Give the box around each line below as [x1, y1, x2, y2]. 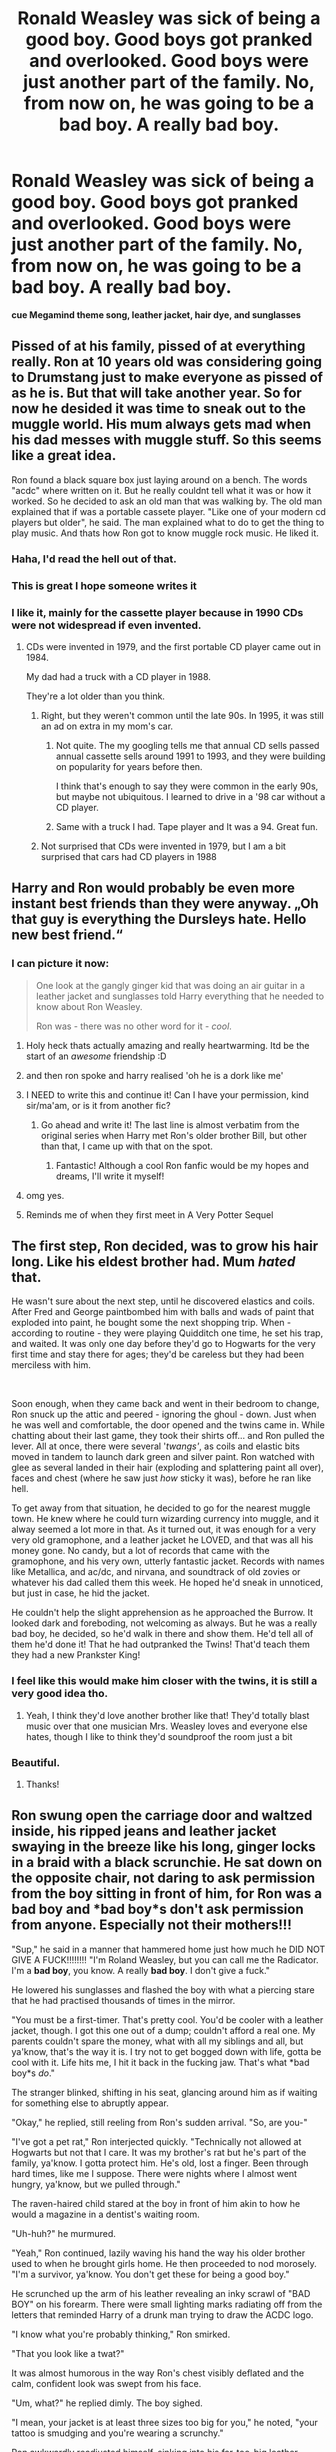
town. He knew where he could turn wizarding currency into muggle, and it [11, 1513, 319, 1525]
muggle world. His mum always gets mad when [11, 416, 312, 433]
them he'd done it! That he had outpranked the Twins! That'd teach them [11, 1638, 311, 1651]
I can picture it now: [11, 957, 109, 971]
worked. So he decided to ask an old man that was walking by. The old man [11, 495, 323, 507]
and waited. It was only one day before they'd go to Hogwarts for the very [11, 1338, 316, 1350]
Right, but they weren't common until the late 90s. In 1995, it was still [40, 709, 324, 721]
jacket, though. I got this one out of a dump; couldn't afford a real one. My [11, 2024, 316, 2036]
